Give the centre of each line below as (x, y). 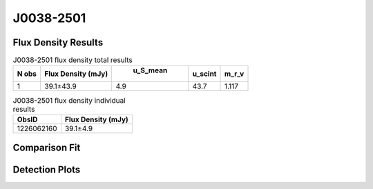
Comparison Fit (47, 148)
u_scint (204, 74)
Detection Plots (47, 170)
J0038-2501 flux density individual (69, 100)
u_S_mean (150, 70)
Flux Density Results (58, 42)
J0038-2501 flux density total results (73, 60)
